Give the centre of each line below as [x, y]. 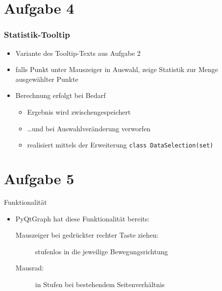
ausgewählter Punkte [47, 79]
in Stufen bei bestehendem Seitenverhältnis [100, 284]
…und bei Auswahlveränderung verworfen [89, 128]
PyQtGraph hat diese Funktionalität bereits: [83, 218]
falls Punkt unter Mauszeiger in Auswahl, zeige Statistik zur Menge [117, 69]
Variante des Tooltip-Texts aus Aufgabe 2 [78, 53]
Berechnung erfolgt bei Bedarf [61, 95]
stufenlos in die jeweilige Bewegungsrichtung [101, 251]
